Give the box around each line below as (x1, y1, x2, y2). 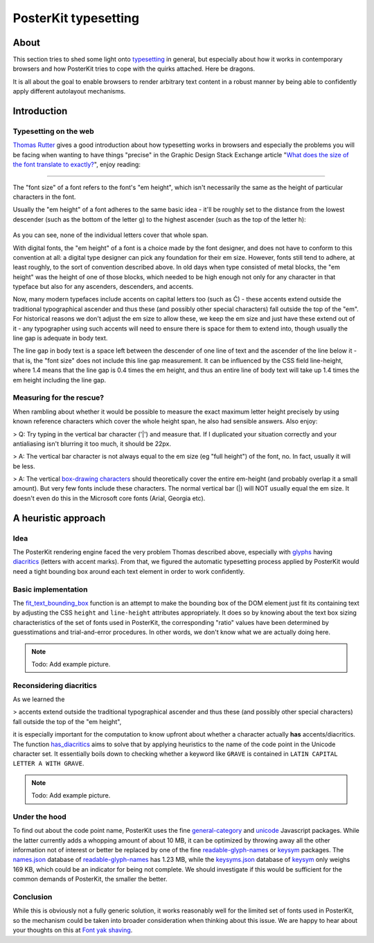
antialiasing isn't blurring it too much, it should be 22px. (12, 439, 171, 448)
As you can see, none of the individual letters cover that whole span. (12, 231, 209, 239)
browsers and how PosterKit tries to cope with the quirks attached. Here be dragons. (12, 64, 256, 73)
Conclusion (12, 892, 53, 902)
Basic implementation (12, 584, 88, 594)
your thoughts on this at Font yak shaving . (12, 926, 133, 935)
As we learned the (12, 695, 65, 703)
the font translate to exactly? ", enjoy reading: (12, 160, 141, 169)
